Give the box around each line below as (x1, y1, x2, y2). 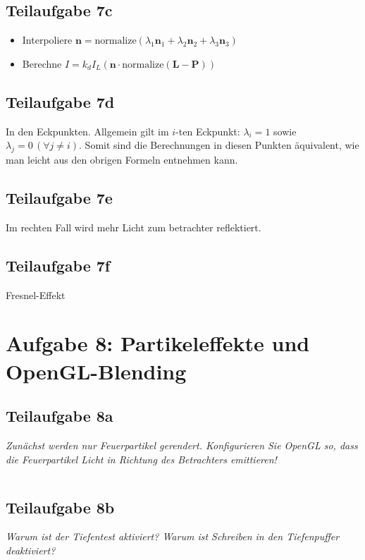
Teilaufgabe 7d (6, 90, 115, 112)
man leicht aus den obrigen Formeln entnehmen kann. (6, 152, 238, 166)
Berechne (22, 56, 62, 71)
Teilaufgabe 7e (6, 186, 113, 208)
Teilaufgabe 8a (6, 405, 113, 427)
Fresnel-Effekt (6, 287, 66, 302)
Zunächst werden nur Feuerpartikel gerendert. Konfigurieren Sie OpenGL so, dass (6, 437, 358, 452)
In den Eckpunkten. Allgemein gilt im (6, 123, 169, 138)
